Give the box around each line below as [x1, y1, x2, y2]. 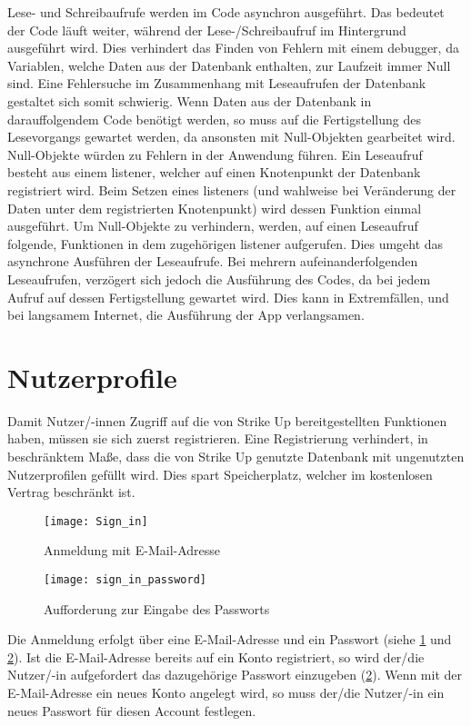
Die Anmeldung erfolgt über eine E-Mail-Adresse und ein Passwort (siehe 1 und [7, 630, 452, 649]
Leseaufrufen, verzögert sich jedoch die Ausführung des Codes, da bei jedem [7, 269, 431, 288]
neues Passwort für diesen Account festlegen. [7, 701, 256, 720]
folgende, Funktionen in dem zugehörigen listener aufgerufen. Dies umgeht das [7, 234, 444, 253]
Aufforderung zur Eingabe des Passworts [44, 599, 270, 618]
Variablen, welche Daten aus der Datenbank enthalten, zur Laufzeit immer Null [7, 55, 451, 75]
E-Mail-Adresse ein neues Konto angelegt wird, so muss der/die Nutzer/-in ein [7, 683, 445, 702]
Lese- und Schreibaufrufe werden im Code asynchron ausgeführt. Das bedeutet [7, 3, 445, 21]
